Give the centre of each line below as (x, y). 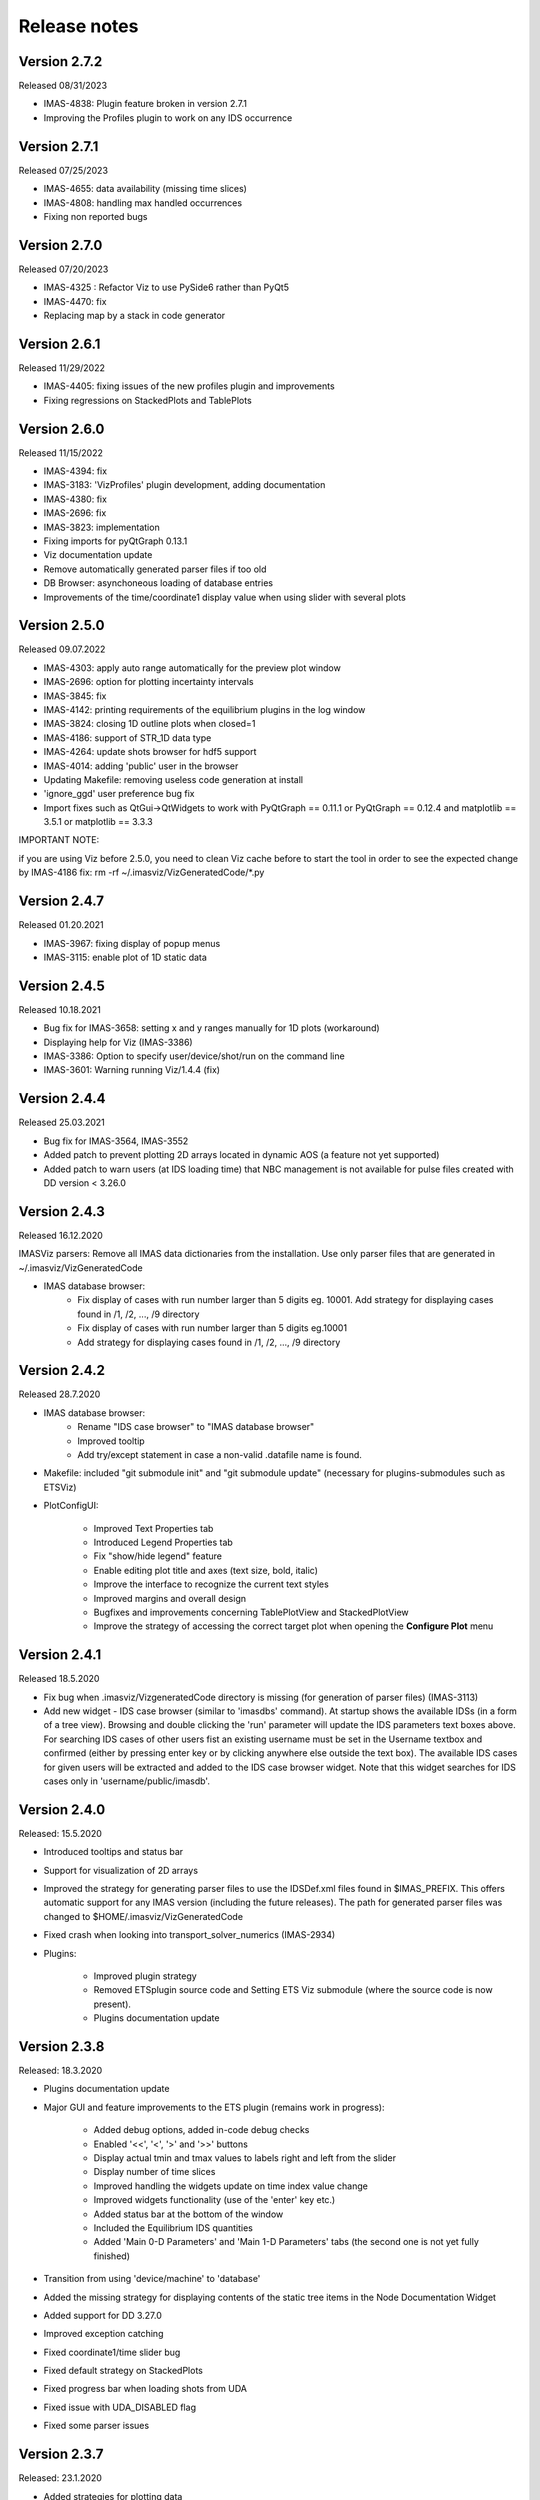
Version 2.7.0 (60, 245)
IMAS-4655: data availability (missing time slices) (145, 189)
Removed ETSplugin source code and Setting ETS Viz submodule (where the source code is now (293, 1990)
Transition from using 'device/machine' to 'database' (152, 2279)
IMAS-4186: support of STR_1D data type (127, 737)
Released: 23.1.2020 (60, 2478)
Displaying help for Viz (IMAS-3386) (118, 1042)
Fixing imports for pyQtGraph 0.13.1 (115, 541)
